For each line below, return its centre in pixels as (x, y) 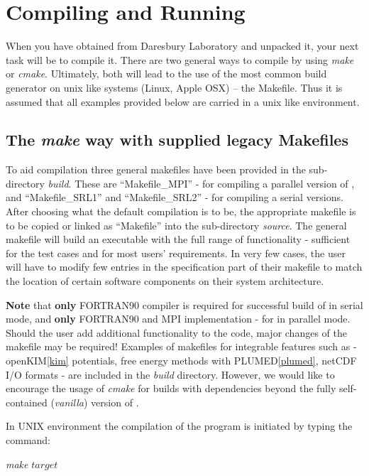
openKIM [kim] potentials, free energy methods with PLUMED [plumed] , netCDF (181, 361)
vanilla (69, 402)
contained (27, 402)
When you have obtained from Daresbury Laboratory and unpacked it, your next (182, 46)
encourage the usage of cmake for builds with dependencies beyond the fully (171, 388)
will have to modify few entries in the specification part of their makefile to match (184, 267)
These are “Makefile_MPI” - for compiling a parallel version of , (215, 183)
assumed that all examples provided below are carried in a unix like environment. (183, 101)
